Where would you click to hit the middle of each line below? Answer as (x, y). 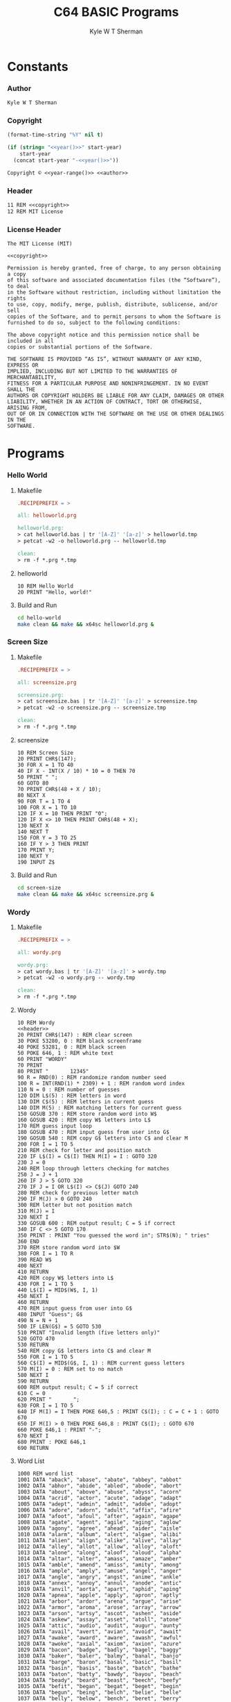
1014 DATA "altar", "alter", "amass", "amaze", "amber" (99, 1559)
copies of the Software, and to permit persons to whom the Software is (114, 317)
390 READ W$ (34, 1260)
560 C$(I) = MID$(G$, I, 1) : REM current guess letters (101, 1363)
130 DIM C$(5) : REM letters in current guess (85, 1102)
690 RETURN (33, 1449)
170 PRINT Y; (36, 850)
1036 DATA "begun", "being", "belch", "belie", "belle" (99, 1693)
